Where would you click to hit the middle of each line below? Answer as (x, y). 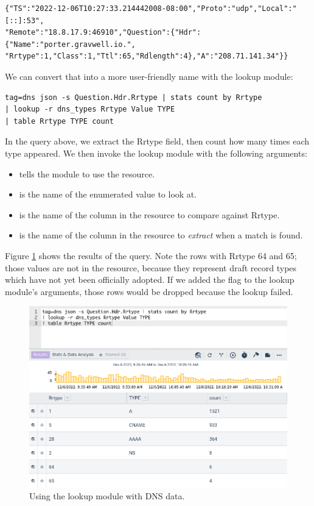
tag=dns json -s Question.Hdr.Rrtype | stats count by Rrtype (134, 97)
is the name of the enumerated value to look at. (108, 194)
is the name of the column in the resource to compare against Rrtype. (149, 214)
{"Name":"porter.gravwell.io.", (70, 44)
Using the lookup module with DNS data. (107, 496)
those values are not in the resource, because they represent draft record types (151, 267)
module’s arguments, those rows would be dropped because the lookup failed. (149, 291)
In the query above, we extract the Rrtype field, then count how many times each (157, 141)
